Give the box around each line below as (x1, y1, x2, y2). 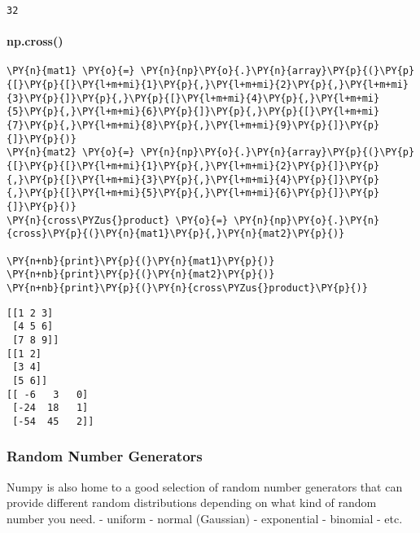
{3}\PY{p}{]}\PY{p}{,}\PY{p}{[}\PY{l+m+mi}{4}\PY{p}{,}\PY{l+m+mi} (7, 92, 380, 104)
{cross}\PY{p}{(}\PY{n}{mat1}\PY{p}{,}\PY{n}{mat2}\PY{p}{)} (7, 228, 345, 240)
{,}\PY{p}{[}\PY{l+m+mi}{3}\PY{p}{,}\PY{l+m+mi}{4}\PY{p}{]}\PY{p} (7, 173, 380, 186)
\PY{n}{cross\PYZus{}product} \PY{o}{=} (7, 214, 229, 226)
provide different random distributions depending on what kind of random (7, 494, 377, 511)
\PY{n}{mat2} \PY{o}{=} (7, 146, 135, 159)
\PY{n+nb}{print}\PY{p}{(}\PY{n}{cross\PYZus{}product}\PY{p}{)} (7, 282, 368, 294)
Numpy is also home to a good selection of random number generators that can (7, 478, 403, 495)
